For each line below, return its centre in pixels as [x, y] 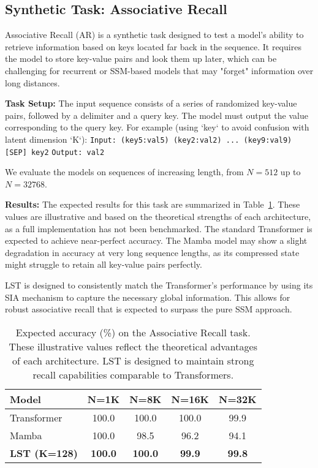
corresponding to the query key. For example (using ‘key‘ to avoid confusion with [157, 127]
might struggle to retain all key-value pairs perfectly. [104, 264]
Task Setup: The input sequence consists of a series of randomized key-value [151, 103]
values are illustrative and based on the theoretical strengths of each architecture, [158, 217]
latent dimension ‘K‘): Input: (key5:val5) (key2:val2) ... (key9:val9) [149, 139]
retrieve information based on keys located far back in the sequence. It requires [153, 46]
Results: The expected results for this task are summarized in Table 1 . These [153, 204]
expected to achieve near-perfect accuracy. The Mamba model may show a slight [156, 240]
